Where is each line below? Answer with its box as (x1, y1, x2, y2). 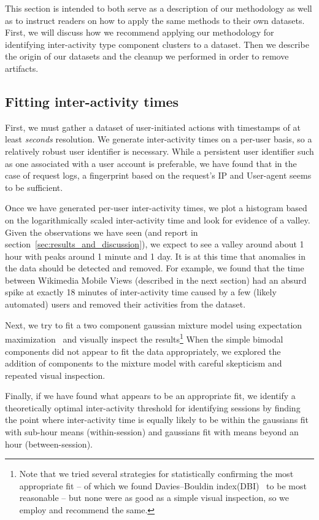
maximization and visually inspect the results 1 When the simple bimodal (5, 331, 283, 345)
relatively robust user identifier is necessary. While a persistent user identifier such (5, 144, 314, 157)
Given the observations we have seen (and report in (5, 225, 198, 238)
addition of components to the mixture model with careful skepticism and (5, 357, 282, 370)
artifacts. (5, 61, 39, 74)
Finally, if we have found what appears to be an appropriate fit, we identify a (5, 389, 296, 402)
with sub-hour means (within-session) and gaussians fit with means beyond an (5, 425, 299, 438)
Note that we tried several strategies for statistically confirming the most (19, 467, 294, 480)
